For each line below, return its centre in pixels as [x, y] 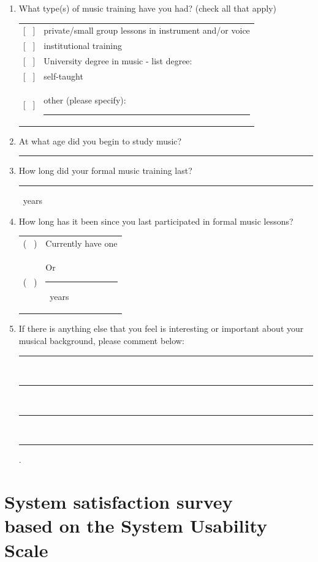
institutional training [83, 46]
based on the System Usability [136, 526]
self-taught [63, 76]
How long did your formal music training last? [105, 170]
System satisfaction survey [119, 502]
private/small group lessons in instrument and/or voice [147, 30]
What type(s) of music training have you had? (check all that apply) [148, 8]
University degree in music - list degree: [118, 61]
